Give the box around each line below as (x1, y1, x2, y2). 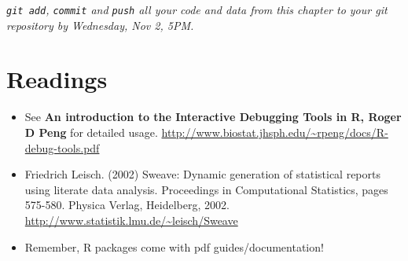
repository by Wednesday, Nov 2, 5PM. (6, 17, 194, 33)
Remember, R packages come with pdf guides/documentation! (24, 238, 324, 255)
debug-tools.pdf (24, 139, 100, 156)
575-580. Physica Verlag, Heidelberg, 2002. (24, 197, 230, 213)
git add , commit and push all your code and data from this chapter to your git (6, 2, 388, 17)
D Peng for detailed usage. (24, 123, 158, 140)
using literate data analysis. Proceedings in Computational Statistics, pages (24, 181, 388, 197)
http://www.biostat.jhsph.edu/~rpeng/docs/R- (161, 123, 388, 140)
